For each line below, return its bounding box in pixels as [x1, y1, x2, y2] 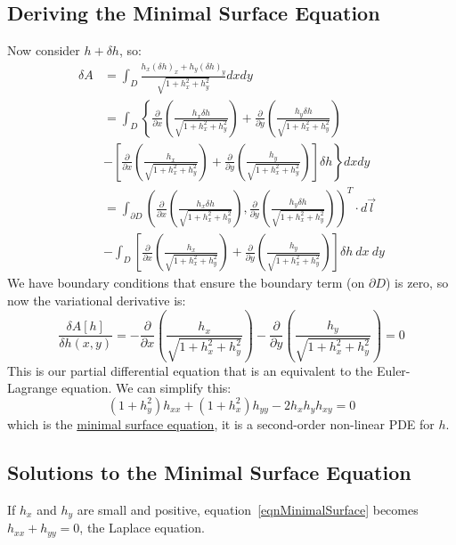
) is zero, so [386, 273, 449, 292]
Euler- [376, 361, 411, 379]
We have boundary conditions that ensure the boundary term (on [7, 273, 365, 292]
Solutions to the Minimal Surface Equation [7, 458, 411, 485]
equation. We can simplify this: [61, 378, 232, 397]
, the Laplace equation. [79, 518, 205, 537]
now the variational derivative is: [7, 291, 186, 310]
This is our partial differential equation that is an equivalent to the [7, 361, 373, 379]
